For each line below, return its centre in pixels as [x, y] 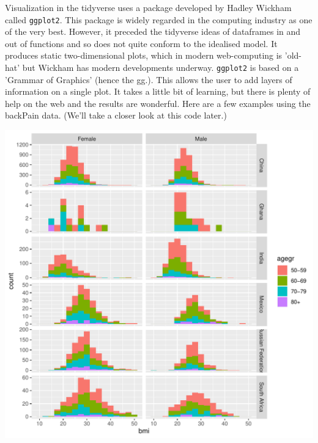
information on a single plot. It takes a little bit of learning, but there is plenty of [158, 91]
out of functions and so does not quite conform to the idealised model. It [141, 43]
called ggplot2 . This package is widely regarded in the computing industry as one [159, 19]
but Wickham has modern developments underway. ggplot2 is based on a [161, 68]
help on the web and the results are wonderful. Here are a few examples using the [158, 103]
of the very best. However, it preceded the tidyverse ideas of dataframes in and [153, 31]
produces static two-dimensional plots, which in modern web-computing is [144, 55]
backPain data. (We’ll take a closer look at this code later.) [116, 115]
